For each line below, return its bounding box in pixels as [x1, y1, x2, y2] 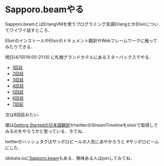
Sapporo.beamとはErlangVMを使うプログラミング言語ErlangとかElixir [5, 21, 146, 27]
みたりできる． [5, 44, 35, 49]
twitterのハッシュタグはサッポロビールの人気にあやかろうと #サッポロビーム [5, 139, 159, 144]
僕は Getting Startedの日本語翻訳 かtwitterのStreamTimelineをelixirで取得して [5, 122, 158, 128]
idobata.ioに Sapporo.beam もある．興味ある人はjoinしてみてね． [5, 155, 135, 161]
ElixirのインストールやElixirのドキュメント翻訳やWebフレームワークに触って [5, 37, 158, 44]
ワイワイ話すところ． [9, 27, 52, 33]
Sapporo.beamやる [5, 4, 84, 15]
